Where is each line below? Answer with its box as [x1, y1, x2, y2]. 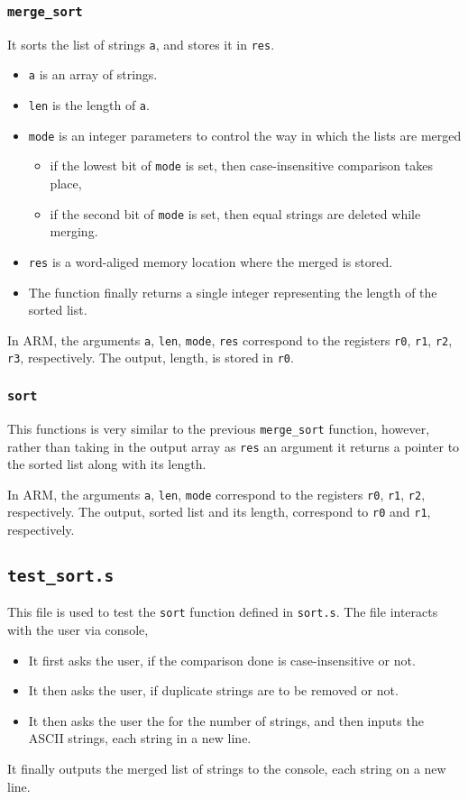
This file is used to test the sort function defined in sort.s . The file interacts [7, 602, 438, 621]
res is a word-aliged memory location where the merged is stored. [28, 252, 393, 271]
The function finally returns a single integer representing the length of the [28, 282, 437, 301]
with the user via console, [7, 620, 149, 639]
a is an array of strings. [28, 65, 158, 84]
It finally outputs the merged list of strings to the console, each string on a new [7, 759, 446, 778]
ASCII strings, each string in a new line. [28, 729, 252, 748]
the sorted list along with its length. [7, 455, 206, 473]
